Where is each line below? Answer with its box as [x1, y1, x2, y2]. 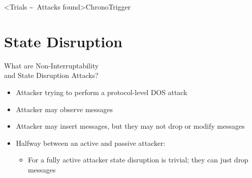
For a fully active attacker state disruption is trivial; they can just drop [28, 154, 248, 165]
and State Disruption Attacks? [4, 70, 99, 80]
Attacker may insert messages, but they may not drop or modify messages [16, 121, 245, 131]
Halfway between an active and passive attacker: [16, 137, 165, 148]
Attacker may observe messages [16, 104, 113, 114]
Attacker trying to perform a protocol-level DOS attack [16, 86, 187, 97]
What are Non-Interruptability [4, 60, 99, 70]
